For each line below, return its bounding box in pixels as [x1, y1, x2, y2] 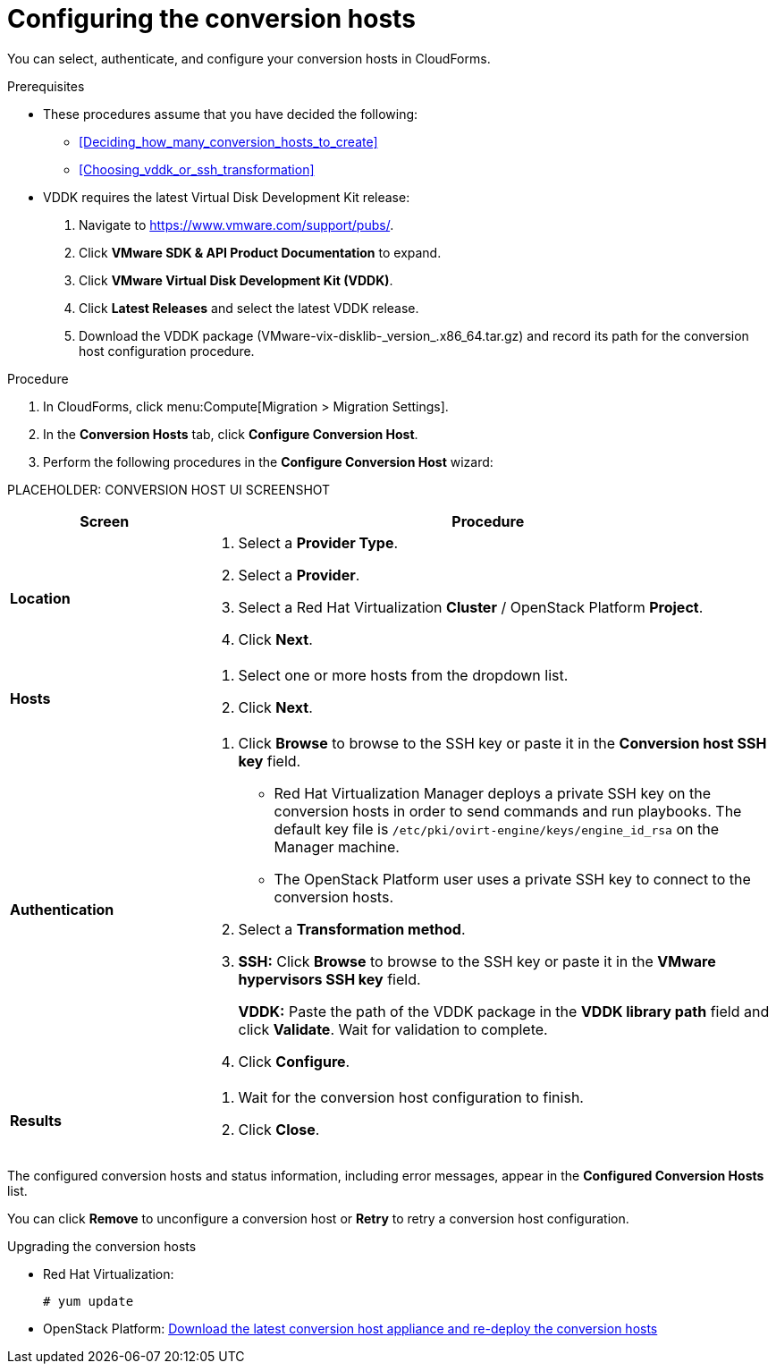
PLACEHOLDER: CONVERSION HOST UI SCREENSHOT [7, 481, 331, 497]
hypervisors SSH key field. [238, 969, 421, 988]
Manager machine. [274, 837, 400, 856]
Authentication [10, 900, 114, 918]
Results [10, 1111, 63, 1130]
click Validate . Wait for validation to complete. [238, 1020, 548, 1038]
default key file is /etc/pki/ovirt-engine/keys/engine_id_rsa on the [274, 819, 719, 838]
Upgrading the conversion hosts [7, 1238, 197, 1254]
